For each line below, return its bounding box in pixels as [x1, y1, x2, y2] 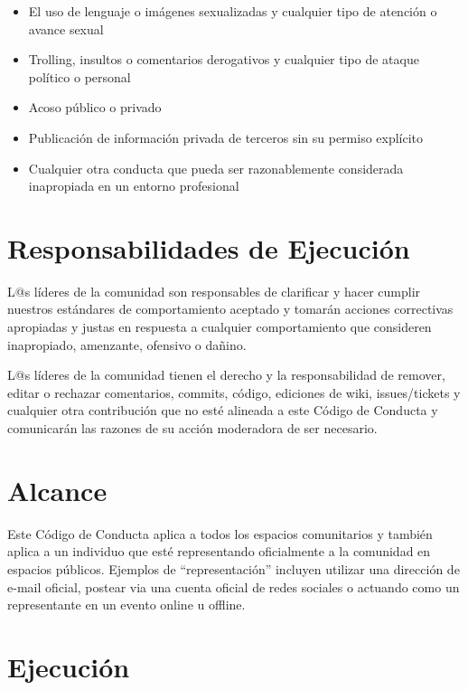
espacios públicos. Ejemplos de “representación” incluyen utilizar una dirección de [7, 559, 460, 578]
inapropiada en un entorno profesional [28, 176, 239, 195]
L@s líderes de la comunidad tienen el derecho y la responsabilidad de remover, [7, 365, 445, 384]
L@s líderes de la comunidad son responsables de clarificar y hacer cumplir [7, 281, 421, 300]
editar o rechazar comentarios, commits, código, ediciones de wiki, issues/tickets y [7, 383, 461, 402]
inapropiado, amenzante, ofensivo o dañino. [7, 335, 247, 354]
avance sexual [28, 19, 104, 38]
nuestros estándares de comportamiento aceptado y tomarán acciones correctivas [7, 299, 454, 318]
